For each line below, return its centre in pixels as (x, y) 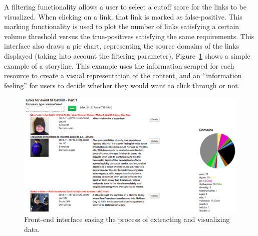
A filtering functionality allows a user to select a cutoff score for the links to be (125, 7)
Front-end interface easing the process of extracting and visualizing (127, 219)
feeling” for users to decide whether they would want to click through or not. (122, 85)
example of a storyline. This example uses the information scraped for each (119, 65)
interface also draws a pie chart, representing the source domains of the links (122, 46)
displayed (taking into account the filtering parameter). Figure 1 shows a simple (127, 55)
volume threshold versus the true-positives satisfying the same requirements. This (129, 36)
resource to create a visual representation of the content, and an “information (123, 75)
